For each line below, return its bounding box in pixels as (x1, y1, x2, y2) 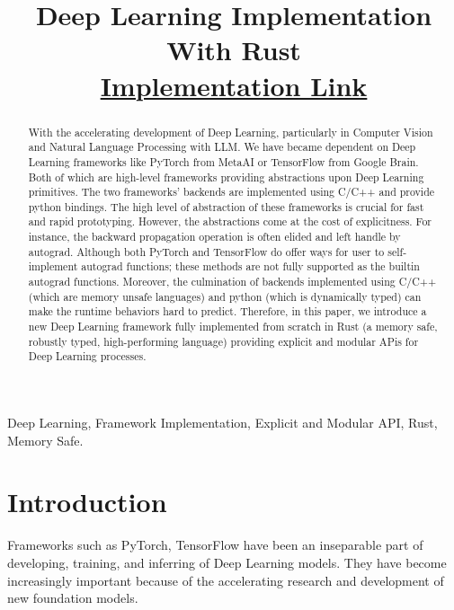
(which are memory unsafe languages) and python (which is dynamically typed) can (28, 288, 422, 304)
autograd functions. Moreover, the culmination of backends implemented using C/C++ (28, 274, 437, 289)
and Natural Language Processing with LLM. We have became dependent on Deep (28, 139, 416, 155)
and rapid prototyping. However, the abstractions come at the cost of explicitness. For (28, 214, 432, 229)
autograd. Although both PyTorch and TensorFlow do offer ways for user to (28, 243, 385, 259)
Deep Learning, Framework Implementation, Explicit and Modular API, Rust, (7, 413, 438, 432)
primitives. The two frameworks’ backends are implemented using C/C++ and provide (28, 184, 435, 199)
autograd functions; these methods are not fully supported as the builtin (81, 259, 420, 274)
